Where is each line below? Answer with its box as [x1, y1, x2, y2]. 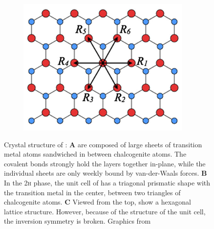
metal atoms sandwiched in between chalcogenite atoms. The [4, 149, 187, 159]
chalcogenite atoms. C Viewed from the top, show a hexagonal [4, 197, 191, 207]
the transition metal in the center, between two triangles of [4, 187, 181, 197]
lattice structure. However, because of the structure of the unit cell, [4, 206, 206, 216]
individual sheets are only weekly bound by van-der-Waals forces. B [4, 168, 207, 178]
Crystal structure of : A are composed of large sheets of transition [4, 139, 202, 149]
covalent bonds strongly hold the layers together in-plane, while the [4, 158, 206, 168]
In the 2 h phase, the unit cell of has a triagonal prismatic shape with [4, 177, 211, 187]
